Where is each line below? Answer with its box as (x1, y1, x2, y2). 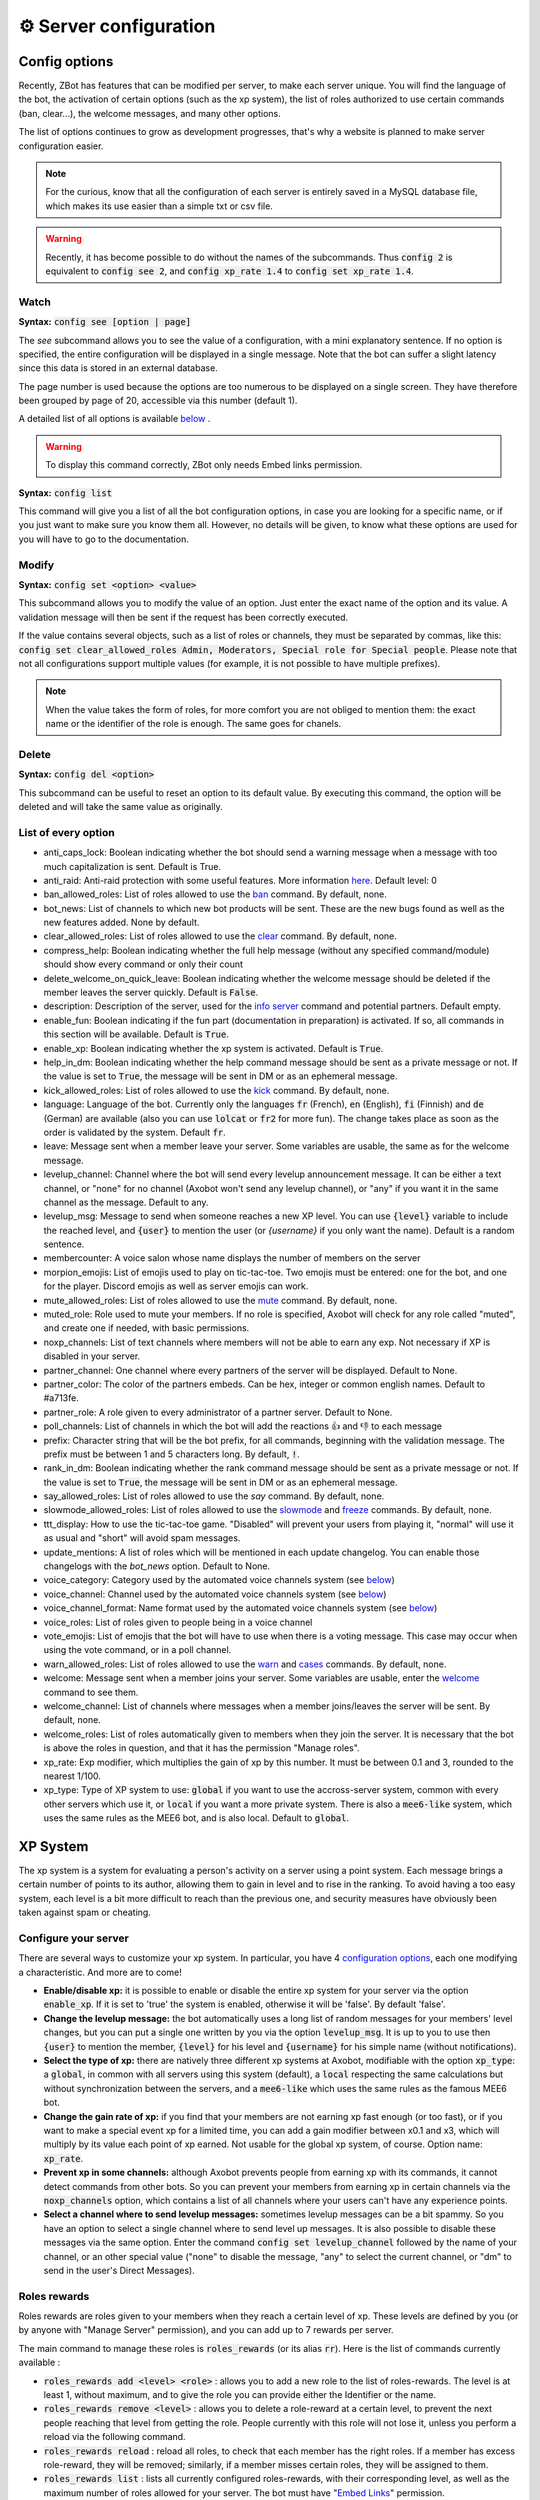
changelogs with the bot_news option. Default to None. (43, 1560, 271, 1572)
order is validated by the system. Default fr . (43, 1126, 227, 1138)
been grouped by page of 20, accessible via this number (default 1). (18, 395, 298, 407)
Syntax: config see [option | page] (18, 316, 192, 328)
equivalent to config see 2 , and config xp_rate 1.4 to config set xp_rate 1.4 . (45, 265, 414, 277)
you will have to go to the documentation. (18, 533, 189, 545)
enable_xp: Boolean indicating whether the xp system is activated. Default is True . (43, 1042, 384, 1054)
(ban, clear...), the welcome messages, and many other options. (18, 107, 281, 119)
